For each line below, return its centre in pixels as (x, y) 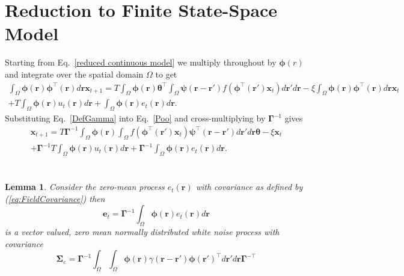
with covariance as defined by (249, 187)
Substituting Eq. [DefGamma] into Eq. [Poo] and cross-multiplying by (135, 118)
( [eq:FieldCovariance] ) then (55, 198)
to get (166, 74)
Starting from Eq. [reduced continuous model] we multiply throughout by (141, 62)
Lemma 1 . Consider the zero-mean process (85, 187)
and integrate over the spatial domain (74, 74)
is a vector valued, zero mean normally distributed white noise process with (142, 232)
